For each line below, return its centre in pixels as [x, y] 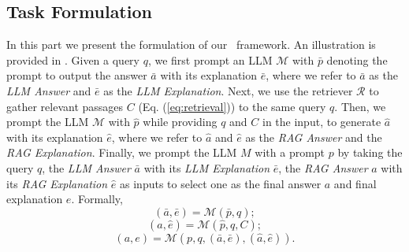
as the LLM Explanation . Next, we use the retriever [228, 90]
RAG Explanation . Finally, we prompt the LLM [122, 152]
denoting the [357, 59]
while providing [180, 122]
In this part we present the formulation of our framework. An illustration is [191, 44]
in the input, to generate [322, 122]
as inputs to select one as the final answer [221, 183]
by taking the [370, 152]
